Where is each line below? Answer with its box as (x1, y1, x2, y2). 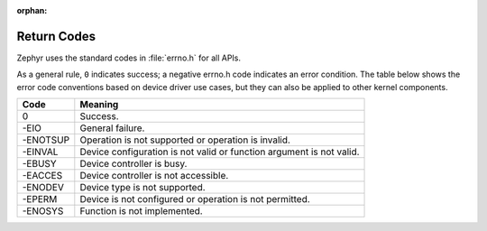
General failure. (79, 122, 145, 134)
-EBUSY (22, 158, 58, 171)
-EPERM (22, 193, 58, 206)
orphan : (16, 5, 48, 15)
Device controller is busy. (79, 158, 188, 171)
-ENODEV (22, 181, 65, 194)
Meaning (79, 98, 119, 111)
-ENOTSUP (22, 134, 70, 146)
